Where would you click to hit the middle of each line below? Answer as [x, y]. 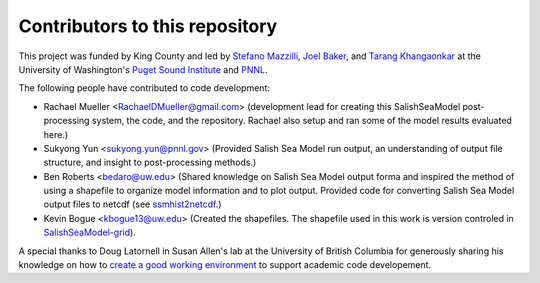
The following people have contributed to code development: [144, 88]
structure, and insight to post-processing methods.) [150, 162]
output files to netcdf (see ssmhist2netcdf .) [132, 204]
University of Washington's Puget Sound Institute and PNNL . [143, 69]
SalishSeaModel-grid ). [90, 232]
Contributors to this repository [148, 26]
